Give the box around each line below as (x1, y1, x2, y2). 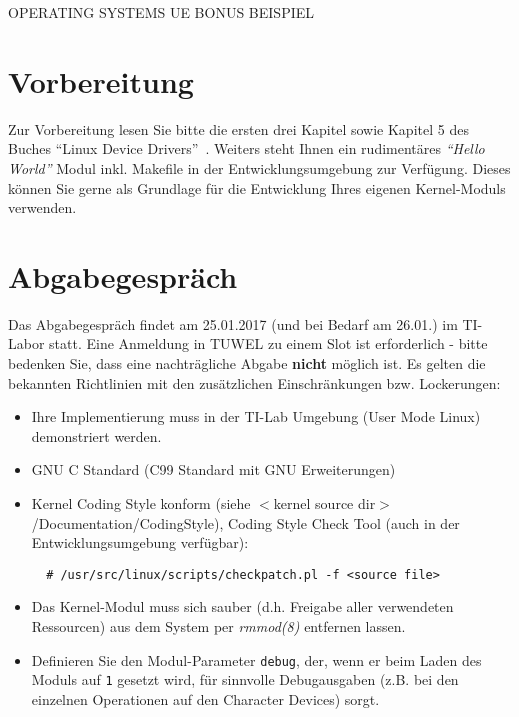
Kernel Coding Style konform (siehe (31, 492, 251, 513)
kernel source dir (273, 492, 376, 513)
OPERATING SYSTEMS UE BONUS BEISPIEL (8, 2, 315, 22)
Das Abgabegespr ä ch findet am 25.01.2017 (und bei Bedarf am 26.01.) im (8, 313, 458, 334)
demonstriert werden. (31, 425, 162, 446)
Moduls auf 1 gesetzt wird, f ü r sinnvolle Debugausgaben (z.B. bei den (31, 669, 459, 690)
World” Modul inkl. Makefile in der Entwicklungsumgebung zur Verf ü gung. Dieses (8, 157, 511, 178)
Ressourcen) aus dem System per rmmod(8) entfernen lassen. (31, 616, 406, 636)
